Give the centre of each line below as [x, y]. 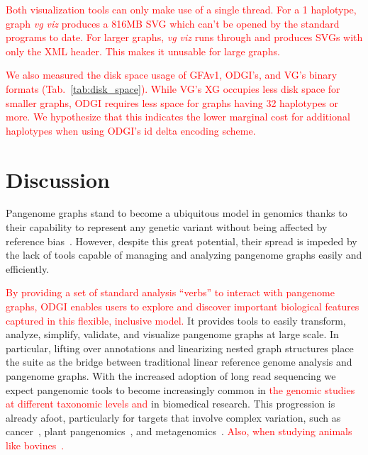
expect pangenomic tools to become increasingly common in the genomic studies [180, 389]
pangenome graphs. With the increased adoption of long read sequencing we [171, 376]
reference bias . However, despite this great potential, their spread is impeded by [182, 241]
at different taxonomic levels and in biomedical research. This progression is [171, 404]
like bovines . [35, 445]
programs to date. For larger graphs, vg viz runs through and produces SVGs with [184, 37]
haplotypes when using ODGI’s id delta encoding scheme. [131, 130]
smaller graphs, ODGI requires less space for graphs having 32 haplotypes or [172, 102]
